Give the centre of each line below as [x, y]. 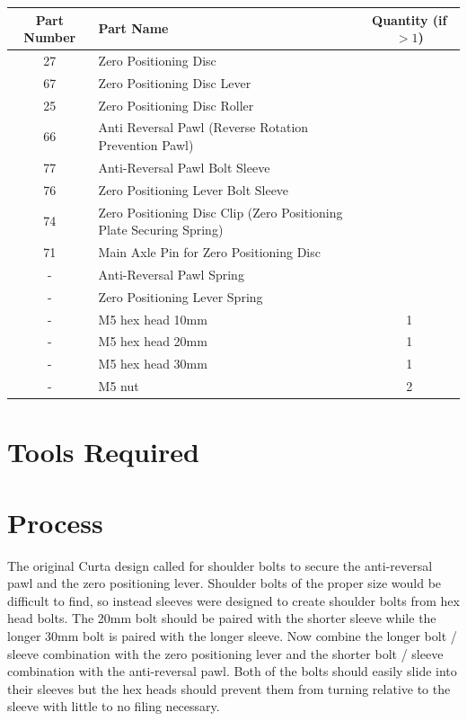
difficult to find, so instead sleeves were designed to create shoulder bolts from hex [233, 600]
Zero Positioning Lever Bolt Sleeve [194, 189]
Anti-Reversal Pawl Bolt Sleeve [184, 167]
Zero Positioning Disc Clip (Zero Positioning [220, 212]
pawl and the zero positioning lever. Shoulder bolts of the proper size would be [225, 583]
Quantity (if [410, 19]
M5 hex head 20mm [153, 341]
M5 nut [119, 386]
